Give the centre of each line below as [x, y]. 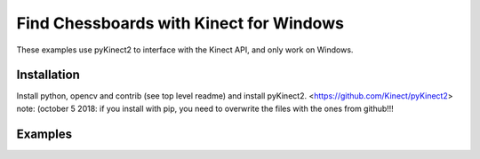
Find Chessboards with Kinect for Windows [180, 23]
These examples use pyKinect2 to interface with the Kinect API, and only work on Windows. [185, 50]
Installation [48, 75]
